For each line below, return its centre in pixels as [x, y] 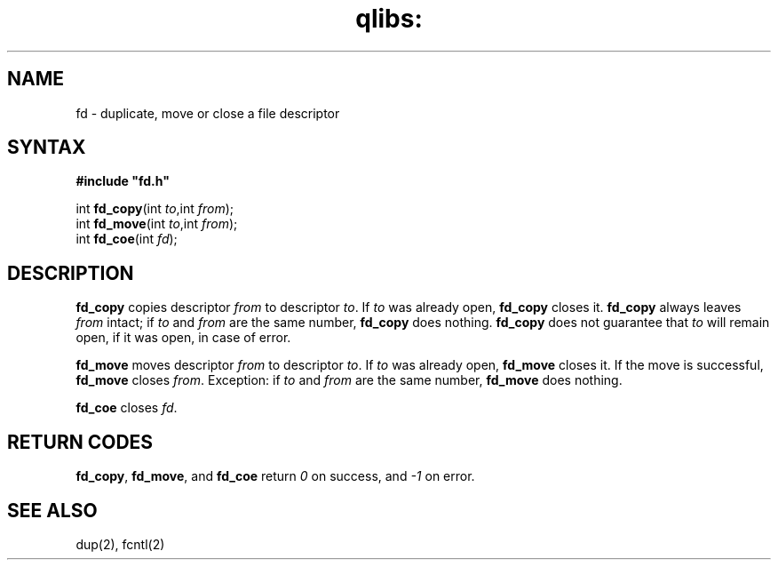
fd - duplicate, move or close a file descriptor [208, 113]
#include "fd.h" [123, 181]
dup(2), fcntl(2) [120, 544]
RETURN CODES [80, 442]
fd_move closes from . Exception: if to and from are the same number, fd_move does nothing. [349, 380]
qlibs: [389, 19]
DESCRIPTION [71, 273]
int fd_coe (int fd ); [127, 239]
